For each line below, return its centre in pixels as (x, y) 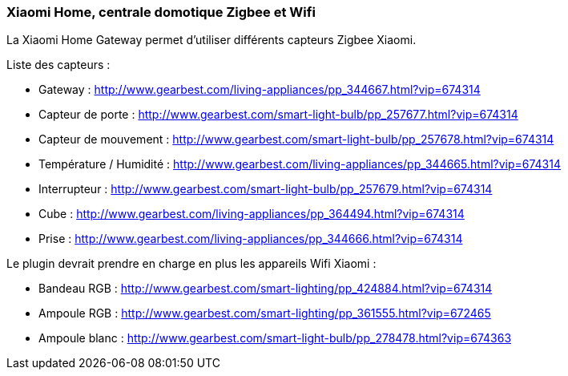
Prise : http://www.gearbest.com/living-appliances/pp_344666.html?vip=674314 (251, 239)
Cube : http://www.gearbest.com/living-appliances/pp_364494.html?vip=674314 (252, 214)
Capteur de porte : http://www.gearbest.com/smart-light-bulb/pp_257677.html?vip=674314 (278, 115)
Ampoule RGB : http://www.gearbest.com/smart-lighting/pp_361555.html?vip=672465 (265, 313)
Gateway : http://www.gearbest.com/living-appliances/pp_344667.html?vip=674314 (260, 90)
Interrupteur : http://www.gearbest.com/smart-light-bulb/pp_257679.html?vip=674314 (266, 189)
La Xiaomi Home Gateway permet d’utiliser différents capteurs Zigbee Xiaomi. (211, 40)
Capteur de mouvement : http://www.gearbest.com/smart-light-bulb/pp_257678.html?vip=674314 (296, 139)
